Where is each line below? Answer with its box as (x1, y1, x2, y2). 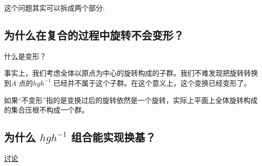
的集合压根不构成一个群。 (4, 104, 89, 115)
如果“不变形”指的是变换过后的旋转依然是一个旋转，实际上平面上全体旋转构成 (4, 94, 258, 105)
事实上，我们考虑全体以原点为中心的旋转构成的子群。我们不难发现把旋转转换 (4, 68, 258, 78)
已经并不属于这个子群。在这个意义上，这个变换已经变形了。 (53, 77, 251, 88)
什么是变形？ (4, 50, 46, 61)
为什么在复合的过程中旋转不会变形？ (4, 27, 184, 42)
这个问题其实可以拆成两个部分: (4, 3, 105, 13)
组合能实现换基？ (71, 129, 156, 145)
